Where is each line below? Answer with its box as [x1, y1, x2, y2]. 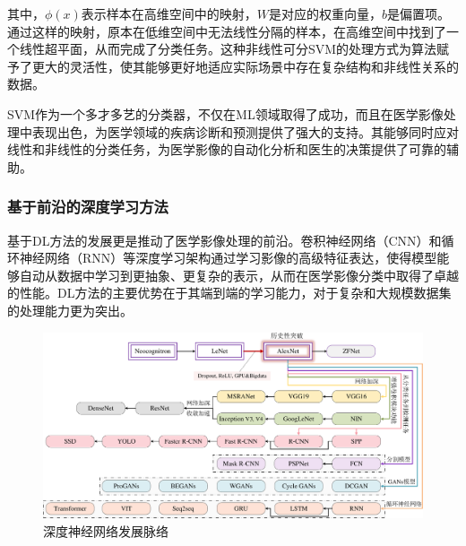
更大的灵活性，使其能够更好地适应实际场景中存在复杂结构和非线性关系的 [31, 56, 459, 75]
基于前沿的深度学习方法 [7, 195, 168, 218]
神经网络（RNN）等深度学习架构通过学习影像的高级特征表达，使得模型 [19, 248, 437, 267]
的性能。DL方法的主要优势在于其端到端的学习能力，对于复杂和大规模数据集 [7, 283, 452, 302]
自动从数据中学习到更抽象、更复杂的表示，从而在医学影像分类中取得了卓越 [19, 265, 459, 284]
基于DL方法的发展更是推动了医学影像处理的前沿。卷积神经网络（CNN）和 [7, 230, 442, 249]
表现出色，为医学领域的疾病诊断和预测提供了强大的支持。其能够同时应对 [31, 122, 459, 141]
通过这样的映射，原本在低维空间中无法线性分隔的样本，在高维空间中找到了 [7, 22, 446, 40]
